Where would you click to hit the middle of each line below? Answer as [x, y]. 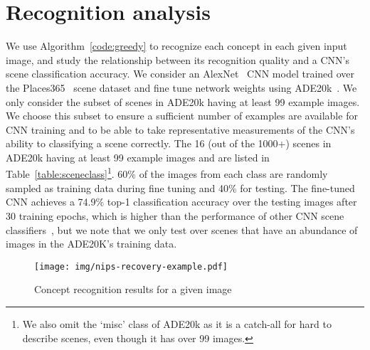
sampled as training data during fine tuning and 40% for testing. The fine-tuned [180, 187]
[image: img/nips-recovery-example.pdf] [131, 266]
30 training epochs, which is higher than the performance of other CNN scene [175, 215]
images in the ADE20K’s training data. [91, 244]
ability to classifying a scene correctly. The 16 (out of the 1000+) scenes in [169, 143]
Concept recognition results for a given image [133, 289]
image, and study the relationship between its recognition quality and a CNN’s [178, 59]
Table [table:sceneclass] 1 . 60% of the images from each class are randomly [167, 173]
